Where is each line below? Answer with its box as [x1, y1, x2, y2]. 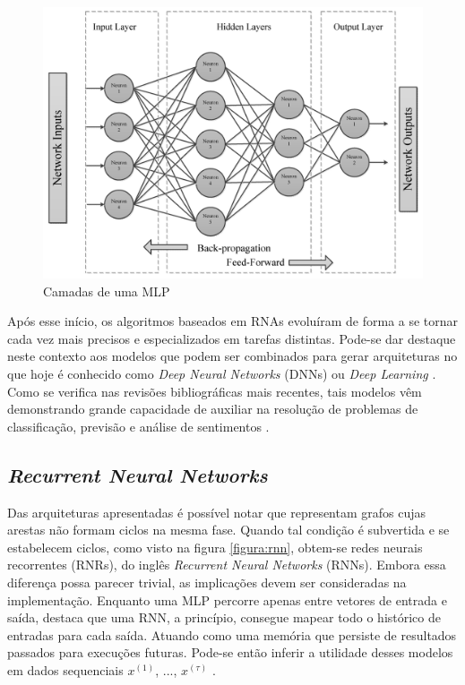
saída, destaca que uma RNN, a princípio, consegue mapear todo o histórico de [7, 608, 441, 627]
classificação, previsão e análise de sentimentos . [7, 416, 270, 435]
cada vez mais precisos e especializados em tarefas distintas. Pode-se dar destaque [7, 329, 456, 347]
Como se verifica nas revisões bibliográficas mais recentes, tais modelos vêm [7, 381, 422, 400]
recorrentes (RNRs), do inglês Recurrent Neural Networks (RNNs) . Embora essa [7, 555, 446, 574]
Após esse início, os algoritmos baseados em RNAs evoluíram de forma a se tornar [7, 312, 459, 330]
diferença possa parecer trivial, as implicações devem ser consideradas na [7, 573, 407, 592]
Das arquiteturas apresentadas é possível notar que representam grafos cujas [7, 502, 426, 521]
